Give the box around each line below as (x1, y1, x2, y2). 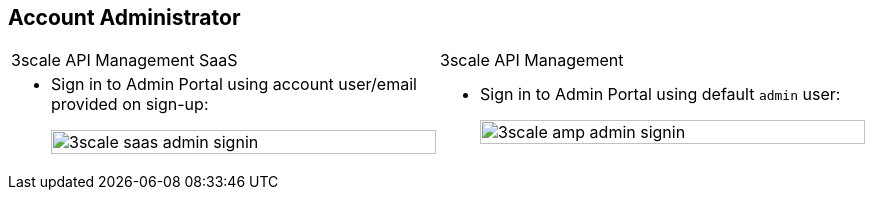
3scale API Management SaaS (11, 50, 238, 71)
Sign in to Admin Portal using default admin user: (480, 84, 841, 105)
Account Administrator (8, 5, 241, 30)
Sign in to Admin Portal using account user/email (51, 74, 417, 95)
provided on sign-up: (51, 94, 209, 115)
